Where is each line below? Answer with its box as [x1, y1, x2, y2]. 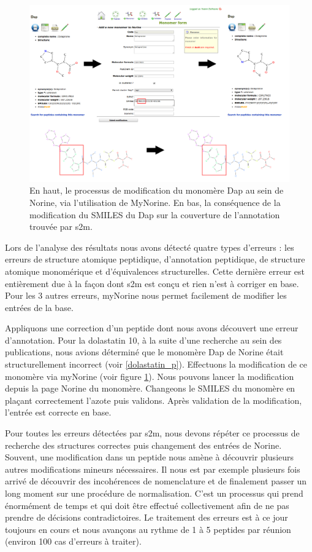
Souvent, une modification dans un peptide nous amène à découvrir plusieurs [5, 451, 294, 463]
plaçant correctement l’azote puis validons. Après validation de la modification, [5, 393, 302, 406]
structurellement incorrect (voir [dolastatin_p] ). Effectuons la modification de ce [5, 358, 307, 371]
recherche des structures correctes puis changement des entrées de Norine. [5, 438, 282, 451]
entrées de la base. [5, 301, 74, 313]
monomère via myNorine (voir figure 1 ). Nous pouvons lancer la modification [5, 369, 294, 382]
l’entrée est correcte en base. [5, 406, 112, 419]
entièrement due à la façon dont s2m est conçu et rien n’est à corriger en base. [5, 277, 299, 290]
